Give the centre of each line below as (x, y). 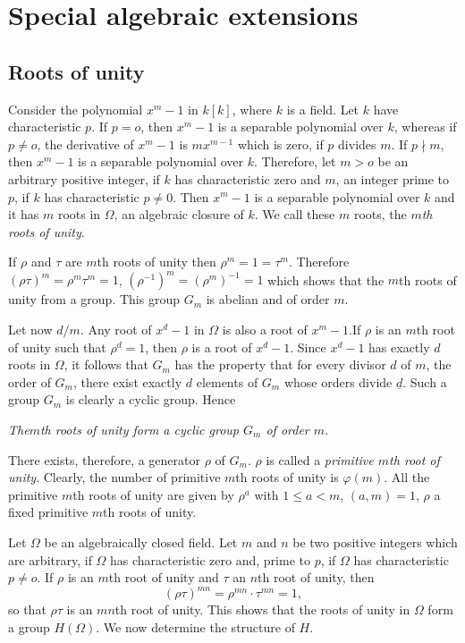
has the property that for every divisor (280, 364)
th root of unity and (164, 577)
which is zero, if (280, 144)
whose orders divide (338, 381)
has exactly (399, 347)
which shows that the (326, 279)
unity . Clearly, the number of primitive (114, 477)
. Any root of (116, 330)
